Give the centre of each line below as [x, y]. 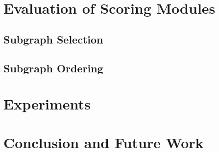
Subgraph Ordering [53, 68]
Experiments [47, 104]
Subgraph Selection [53, 39]
